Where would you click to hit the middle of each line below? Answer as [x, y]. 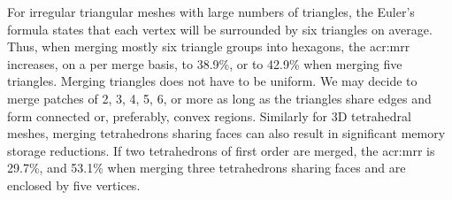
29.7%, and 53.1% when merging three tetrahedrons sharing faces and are [207, 168]
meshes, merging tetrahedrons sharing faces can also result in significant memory [226, 133]
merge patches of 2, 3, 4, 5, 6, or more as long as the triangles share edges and [219, 98]
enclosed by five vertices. [74, 185]
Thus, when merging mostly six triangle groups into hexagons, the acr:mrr [209, 46]
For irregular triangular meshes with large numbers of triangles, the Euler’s [211, 12]
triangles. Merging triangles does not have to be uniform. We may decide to [212, 81]
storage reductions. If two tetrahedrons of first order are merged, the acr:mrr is [221, 150]
